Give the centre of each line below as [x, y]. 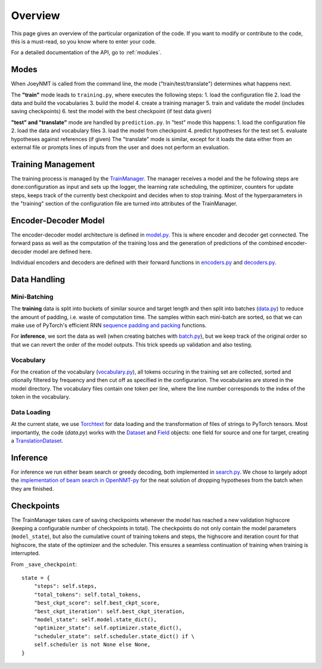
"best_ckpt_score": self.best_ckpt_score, [97, 603]
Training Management [53, 164]
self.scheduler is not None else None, [92, 645]
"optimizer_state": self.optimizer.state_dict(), [108, 628]
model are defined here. [63, 251]
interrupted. [26, 553]
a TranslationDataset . [37, 441]
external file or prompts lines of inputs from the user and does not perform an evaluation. [120, 147]
